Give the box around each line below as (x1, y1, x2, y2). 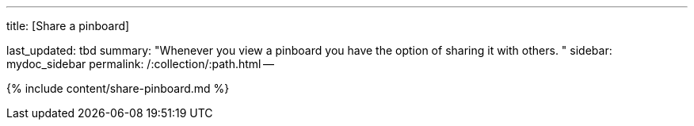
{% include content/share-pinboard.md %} (6, 82, 230, 95)
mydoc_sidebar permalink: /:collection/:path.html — (6, 57, 274, 71)
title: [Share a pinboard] (6, 19, 130, 32)
